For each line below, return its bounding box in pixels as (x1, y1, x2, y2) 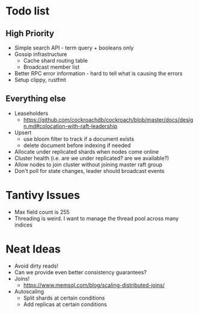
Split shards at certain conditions (23, 294, 105, 301)
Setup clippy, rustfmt (14, 77, 67, 83)
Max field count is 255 (14, 208, 70, 215)
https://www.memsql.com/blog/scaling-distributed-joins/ (23, 281, 165, 289)
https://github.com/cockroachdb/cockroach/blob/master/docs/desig (23, 116, 194, 123)
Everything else (5, 93, 66, 104)
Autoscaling (14, 287, 44, 295)
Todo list (5, 4, 50, 18)
